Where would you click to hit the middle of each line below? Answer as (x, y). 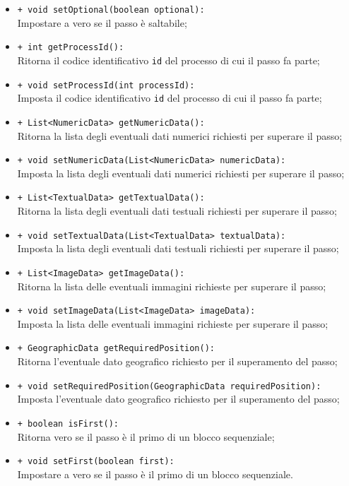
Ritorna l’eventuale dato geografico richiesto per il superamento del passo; (177, 361)
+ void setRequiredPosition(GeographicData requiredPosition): (169, 386)
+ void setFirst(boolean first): (96, 462)
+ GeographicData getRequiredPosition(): (116, 349)
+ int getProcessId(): (71, 48)
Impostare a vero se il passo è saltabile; (102, 22)
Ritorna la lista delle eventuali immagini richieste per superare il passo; (172, 286)
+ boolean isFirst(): (68, 423)
